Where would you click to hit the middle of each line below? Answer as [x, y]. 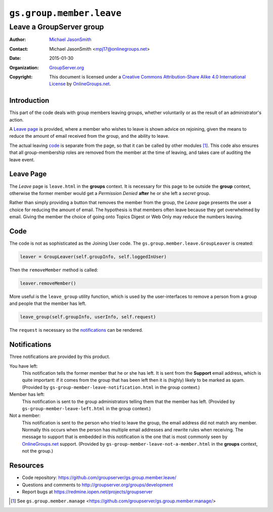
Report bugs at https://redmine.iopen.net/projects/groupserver [87, 492]
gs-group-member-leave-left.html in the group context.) [86, 408]
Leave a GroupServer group [57, 27]
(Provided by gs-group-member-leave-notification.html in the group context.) [111, 387]
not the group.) [38, 451]
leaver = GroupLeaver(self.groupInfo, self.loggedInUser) [93, 257]
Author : [18, 40]
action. [16, 120]
